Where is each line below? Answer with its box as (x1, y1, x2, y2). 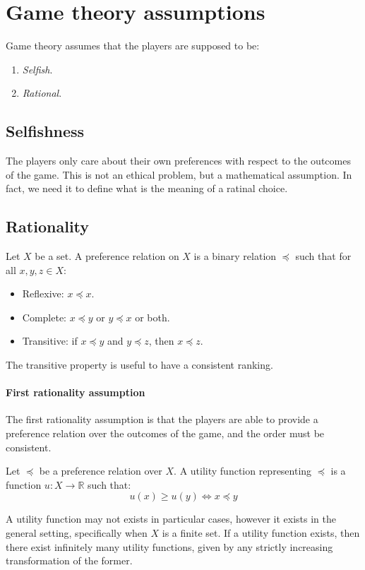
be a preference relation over (39, 463, 162, 478)
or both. (135, 309, 170, 324)
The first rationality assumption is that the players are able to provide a (6, 412, 318, 427)
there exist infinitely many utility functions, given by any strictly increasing (6, 539, 333, 554)
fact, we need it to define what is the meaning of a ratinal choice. (6, 181, 288, 196)
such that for (295, 249, 352, 263)
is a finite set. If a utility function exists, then (162, 526, 360, 540)
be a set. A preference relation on (35, 249, 179, 263)
